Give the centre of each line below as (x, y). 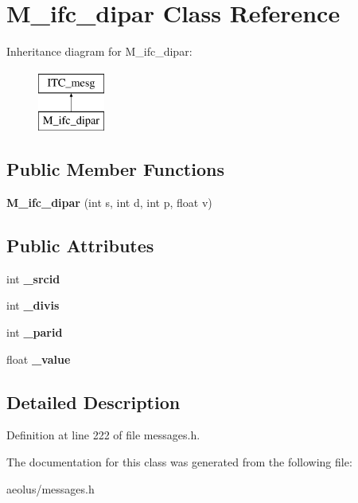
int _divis (33, 305)
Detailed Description (93, 402)
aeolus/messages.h (51, 488)
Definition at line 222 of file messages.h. (103, 435)
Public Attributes (80, 246)
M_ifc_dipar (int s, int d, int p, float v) (109, 203)
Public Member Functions (115, 169)
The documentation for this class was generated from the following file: (179, 462)
